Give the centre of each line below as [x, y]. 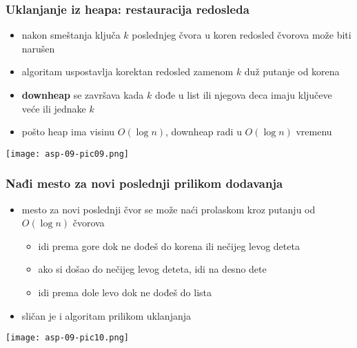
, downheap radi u [204, 132]
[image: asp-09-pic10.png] [67, 338]
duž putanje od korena [292, 71]
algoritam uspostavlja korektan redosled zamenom [127, 71]
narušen [38, 48]
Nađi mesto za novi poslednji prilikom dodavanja [144, 183]
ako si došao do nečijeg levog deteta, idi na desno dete [152, 269]
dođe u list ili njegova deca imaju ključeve [243, 95]
